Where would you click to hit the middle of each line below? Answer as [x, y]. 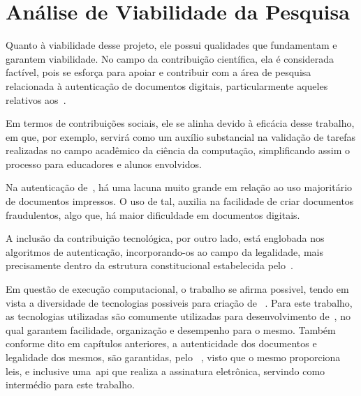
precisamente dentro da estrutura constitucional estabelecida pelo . [149, 265]
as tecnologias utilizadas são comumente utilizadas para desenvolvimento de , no [178, 316]
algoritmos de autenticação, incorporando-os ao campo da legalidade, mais [164, 251]
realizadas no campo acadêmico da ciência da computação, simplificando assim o [178, 150]
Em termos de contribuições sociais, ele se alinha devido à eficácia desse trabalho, [180, 123]
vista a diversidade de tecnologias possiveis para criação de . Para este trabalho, [179, 302]
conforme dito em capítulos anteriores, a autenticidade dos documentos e [161, 343]
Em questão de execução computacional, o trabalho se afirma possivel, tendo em [177, 289]
